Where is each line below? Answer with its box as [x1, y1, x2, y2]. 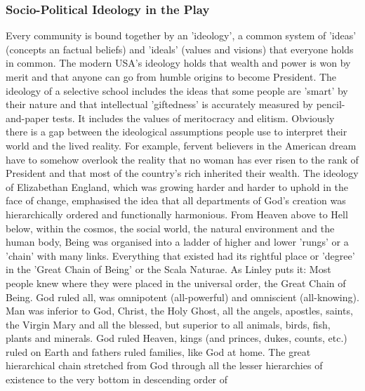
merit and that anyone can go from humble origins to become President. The [6, 69, 337, 84]
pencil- [316, 97, 345, 112]
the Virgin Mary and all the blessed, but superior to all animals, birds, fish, [6, 317, 331, 331]
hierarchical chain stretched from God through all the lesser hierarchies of [6, 358, 323, 373]
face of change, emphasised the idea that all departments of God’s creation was [6, 193, 346, 208]
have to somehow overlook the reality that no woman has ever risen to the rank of [6, 152, 359, 166]
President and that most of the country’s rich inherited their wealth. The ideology [6, 166, 359, 180]
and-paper [6, 110, 49, 125]
